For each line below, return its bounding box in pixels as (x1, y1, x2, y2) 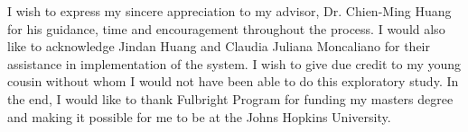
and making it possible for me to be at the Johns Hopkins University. (7, 107, 391, 126)
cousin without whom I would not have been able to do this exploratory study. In (7, 72, 459, 91)
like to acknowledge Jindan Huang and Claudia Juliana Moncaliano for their (7, 37, 430, 56)
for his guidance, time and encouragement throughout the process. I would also (7, 19, 445, 38)
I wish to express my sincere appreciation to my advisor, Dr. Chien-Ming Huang (7, 2, 452, 20)
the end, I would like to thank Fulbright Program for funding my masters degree (7, 89, 454, 108)
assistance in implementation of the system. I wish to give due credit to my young (7, 54, 462, 73)
